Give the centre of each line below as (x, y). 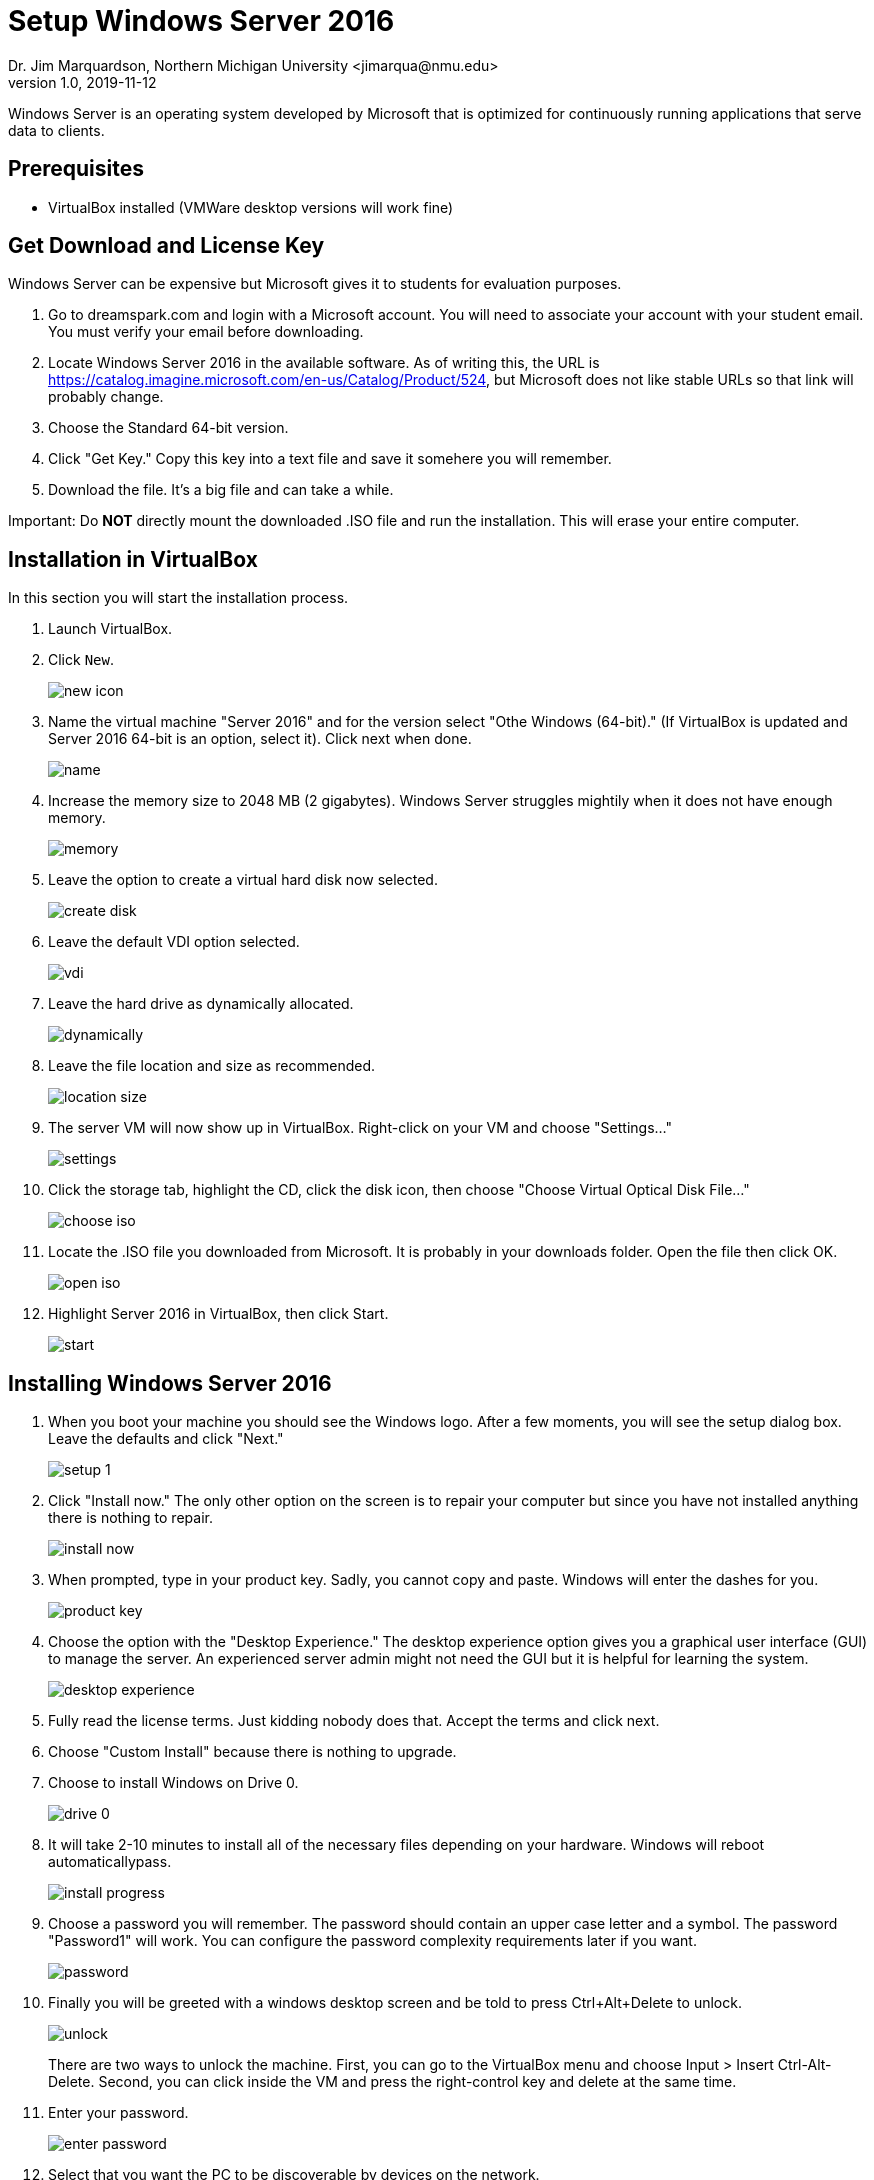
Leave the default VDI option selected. (174, 942)
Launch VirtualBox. (110, 629)
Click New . (81, 660)
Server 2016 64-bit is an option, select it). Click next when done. (260, 739)
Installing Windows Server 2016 (170, 1383)
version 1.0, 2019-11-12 (82, 82)
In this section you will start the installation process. (178, 598)
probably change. (106, 397)
